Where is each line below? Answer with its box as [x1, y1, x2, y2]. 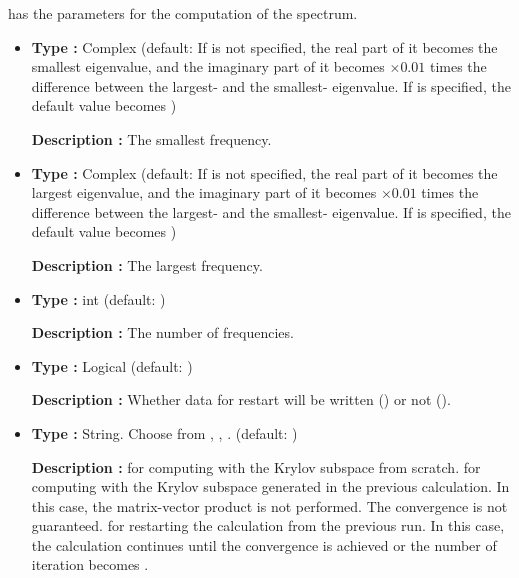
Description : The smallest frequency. [31, 128, 272, 149]
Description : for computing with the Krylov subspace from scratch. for [31, 456, 481, 477]
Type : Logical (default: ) [31, 355, 193, 376]
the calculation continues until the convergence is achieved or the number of [31, 534, 497, 555]
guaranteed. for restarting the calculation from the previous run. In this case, [31, 515, 505, 536]
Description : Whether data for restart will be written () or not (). [31, 389, 451, 410]
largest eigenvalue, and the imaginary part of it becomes [31, 182, 377, 203]
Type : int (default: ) [31, 288, 166, 309]
